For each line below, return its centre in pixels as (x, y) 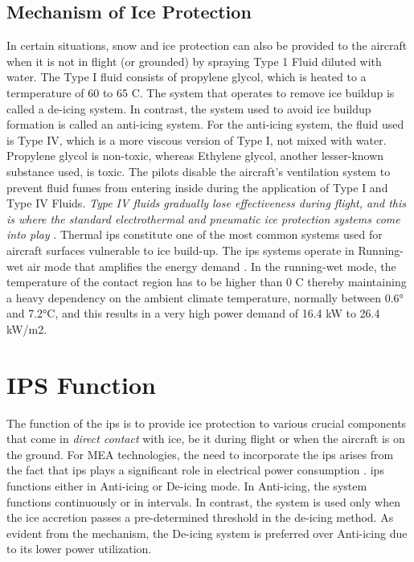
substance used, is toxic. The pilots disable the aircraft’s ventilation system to (199, 171)
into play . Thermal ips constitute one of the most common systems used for (195, 234)
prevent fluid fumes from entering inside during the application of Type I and (197, 187)
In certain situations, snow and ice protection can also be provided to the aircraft (207, 45)
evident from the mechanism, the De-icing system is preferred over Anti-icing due (207, 533)
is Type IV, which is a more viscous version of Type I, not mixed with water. (197, 139)
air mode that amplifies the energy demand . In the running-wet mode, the (212, 266)
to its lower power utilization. (79, 549)
